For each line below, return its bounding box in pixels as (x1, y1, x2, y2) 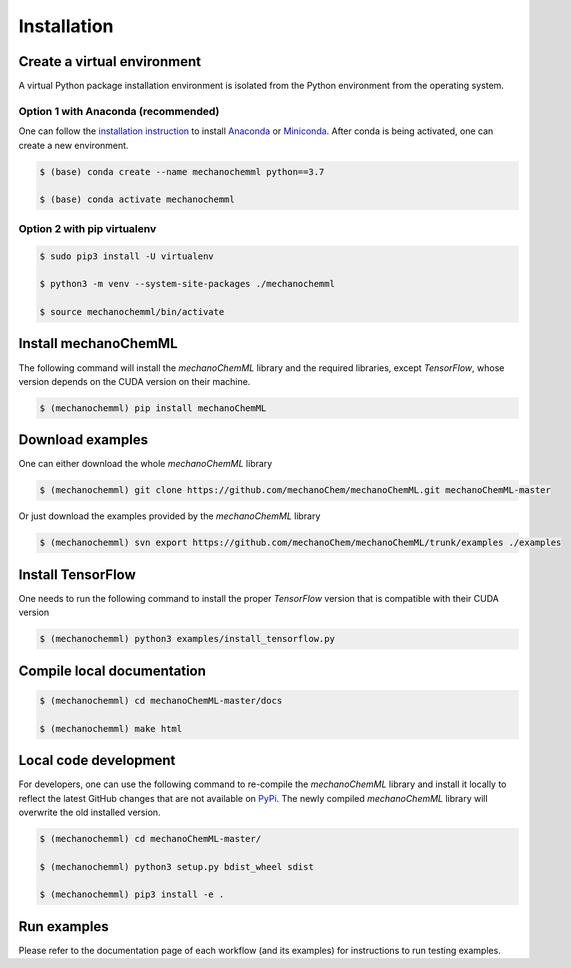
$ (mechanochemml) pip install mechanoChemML (39, 402, 267, 414)
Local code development (18, 752, 176, 769)
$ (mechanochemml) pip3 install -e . (39, 889, 225, 900)
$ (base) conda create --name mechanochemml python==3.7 (39, 166, 325, 177)
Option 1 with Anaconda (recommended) (18, 104, 220, 118)
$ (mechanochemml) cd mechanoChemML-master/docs (39, 695, 283, 706)
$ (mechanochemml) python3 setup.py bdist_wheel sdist (39, 861, 314, 872)
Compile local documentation (18, 662, 207, 679)
